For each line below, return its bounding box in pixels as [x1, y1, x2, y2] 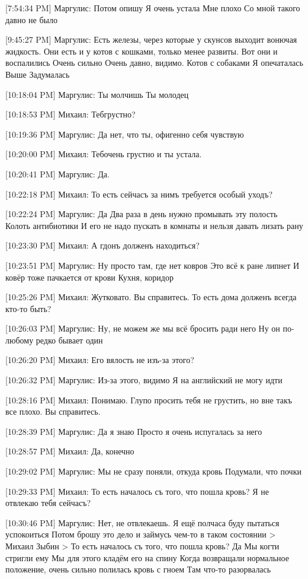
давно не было [5, 13, 57, 26]
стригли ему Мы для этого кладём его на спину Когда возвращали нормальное [5, 551, 289, 564]
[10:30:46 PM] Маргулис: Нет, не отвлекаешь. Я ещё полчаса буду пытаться [5, 516, 280, 529]
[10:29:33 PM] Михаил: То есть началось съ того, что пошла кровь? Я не [5, 485, 269, 497]
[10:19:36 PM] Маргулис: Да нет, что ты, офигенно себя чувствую [5, 128, 244, 140]
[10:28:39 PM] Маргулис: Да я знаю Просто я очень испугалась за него [5, 425, 262, 437]
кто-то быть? [5, 302, 52, 314]
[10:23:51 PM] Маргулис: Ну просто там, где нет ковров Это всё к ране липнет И [5, 259, 300, 271]
